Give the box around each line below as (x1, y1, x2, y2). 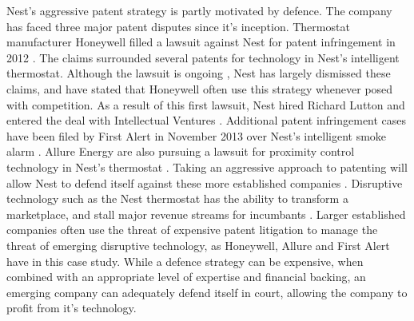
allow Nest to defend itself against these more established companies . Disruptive (6, 174, 403, 191)
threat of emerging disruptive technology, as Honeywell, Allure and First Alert (6, 236, 390, 253)
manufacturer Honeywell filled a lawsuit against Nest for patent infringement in (6, 34, 396, 50)
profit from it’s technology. (6, 299, 137, 316)
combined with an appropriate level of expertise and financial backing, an (6, 268, 366, 285)
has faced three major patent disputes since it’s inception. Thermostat (6, 18, 350, 34)
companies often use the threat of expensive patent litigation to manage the (6, 221, 378, 238)
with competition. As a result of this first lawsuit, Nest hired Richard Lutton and (6, 96, 405, 113)
